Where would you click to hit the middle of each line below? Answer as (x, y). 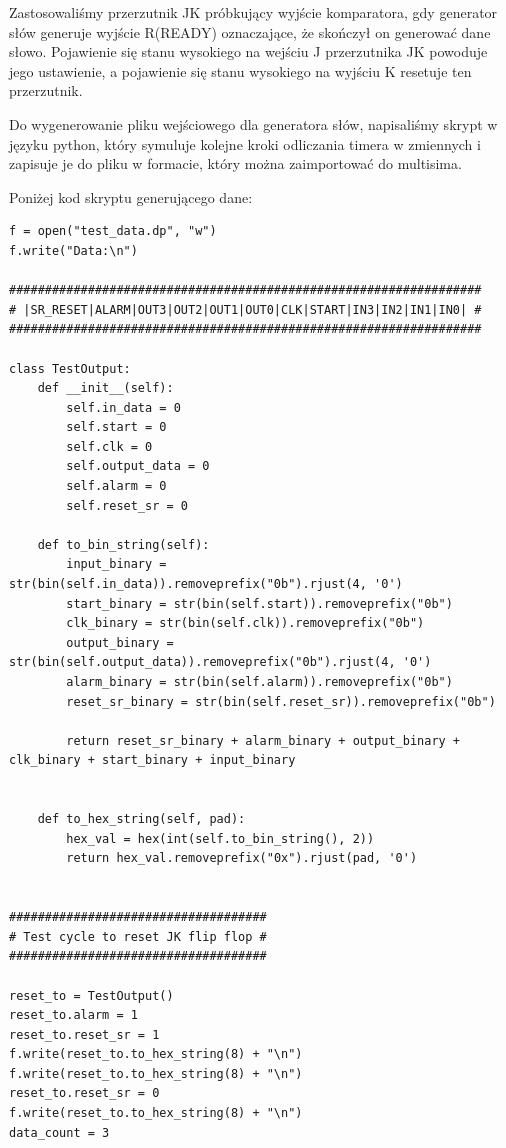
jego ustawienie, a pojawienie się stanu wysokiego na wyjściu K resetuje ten (240, 70)
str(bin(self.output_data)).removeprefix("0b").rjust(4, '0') (220, 662)
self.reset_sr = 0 (127, 505)
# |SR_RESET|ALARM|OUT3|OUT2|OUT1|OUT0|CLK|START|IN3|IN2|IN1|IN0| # (245, 309)
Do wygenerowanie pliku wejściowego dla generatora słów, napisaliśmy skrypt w (253, 123)
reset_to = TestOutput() (91, 995)
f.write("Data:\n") (73, 250)
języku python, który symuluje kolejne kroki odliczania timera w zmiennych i (245, 143)
